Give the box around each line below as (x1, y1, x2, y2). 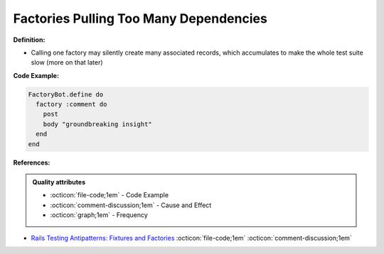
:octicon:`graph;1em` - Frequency (50, 211, 149, 219)
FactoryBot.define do (28, 90, 104, 99)
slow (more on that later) (31, 58, 103, 67)
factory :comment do (36, 100, 107, 109)
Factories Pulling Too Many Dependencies (13, 11, 268, 26)
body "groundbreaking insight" (43, 120, 152, 128)
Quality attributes (32, 178, 85, 187)
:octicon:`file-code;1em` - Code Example (50, 191, 169, 199)
